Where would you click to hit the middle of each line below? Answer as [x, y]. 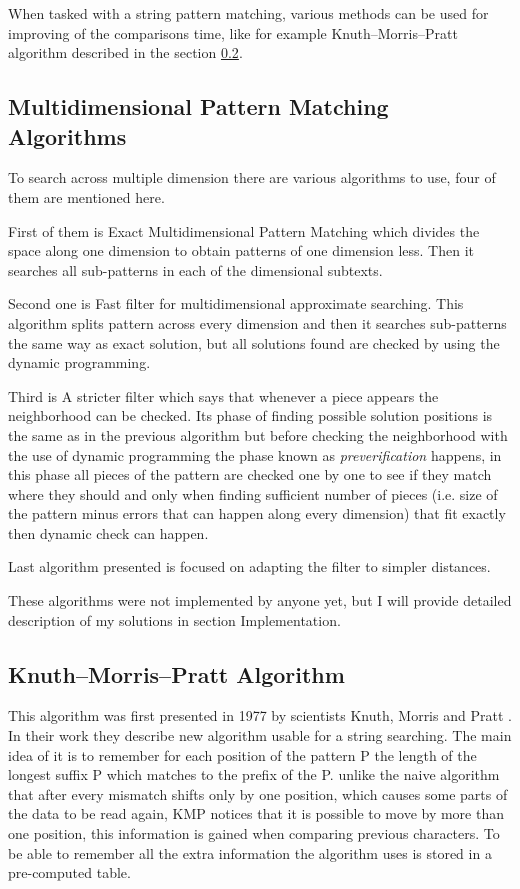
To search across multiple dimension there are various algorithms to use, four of [252, 177]
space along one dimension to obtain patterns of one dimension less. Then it [241, 250]
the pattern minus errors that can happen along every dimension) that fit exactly [257, 513]
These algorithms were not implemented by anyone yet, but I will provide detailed [260, 600]
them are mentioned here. [86, 196]
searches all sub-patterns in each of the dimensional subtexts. [195, 269]
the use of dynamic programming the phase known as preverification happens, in [255, 454]
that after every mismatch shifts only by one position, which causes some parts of [258, 793]
